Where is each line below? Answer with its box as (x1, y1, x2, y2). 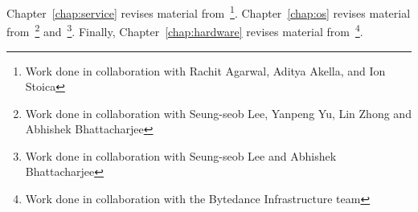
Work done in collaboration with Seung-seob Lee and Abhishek (25, 147, 337, 164)
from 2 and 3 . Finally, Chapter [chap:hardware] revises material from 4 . (6, 21, 363, 39)
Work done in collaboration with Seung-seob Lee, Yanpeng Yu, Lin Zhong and (25, 104, 412, 121)
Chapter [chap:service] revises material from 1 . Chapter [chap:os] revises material (6, 2, 411, 21)
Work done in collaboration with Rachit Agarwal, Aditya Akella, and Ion (25, 62, 386, 79)
